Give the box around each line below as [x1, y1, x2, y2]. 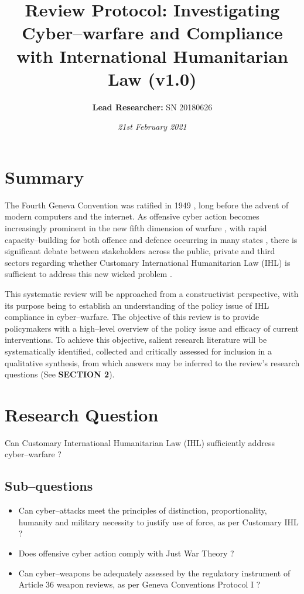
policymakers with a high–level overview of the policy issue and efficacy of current [5, 322, 299, 334]
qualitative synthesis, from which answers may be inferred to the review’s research [5, 356, 300, 369]
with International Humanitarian [16, 43, 288, 67]
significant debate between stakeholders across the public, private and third [5, 245, 275, 257]
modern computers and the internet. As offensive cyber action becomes [5, 210, 259, 222]
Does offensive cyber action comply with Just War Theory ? [18, 547, 234, 559]
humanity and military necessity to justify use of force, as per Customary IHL [18, 515, 299, 528]
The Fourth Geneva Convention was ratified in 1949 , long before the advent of [5, 198, 289, 211]
